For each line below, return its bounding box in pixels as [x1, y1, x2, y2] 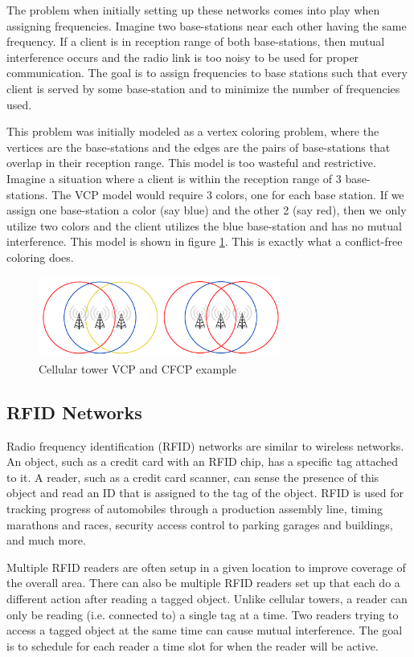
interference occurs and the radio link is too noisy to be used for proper [6, 48, 359, 65]
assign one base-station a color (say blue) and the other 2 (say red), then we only [6, 202, 407, 218]
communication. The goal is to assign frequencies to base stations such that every [6, 64, 408, 81]
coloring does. [6, 248, 74, 265]
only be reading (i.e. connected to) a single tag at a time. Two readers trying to [6, 606, 399, 622]
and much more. [6, 532, 86, 549]
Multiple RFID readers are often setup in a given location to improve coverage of [6, 558, 406, 575]
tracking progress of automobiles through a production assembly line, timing [6, 500, 383, 516]
